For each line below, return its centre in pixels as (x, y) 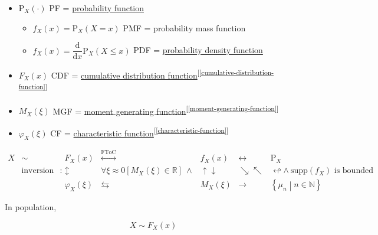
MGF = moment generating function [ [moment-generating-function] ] (166, 110)
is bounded (354, 171)
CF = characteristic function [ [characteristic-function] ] (139, 132)
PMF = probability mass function (184, 27)
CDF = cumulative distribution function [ (125, 74)
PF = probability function (97, 8)
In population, (31, 207)
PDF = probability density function (198, 50)
